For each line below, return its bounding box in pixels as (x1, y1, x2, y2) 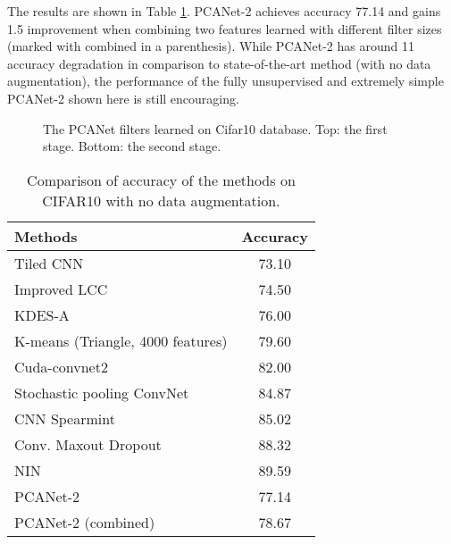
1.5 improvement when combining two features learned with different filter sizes (7, 19, 442, 38)
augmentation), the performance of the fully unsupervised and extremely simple (7, 71, 444, 90)
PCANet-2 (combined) (14, 511, 155, 532)
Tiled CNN (14, 252, 84, 273)
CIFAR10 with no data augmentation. (42, 189, 280, 211)
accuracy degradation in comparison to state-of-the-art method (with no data (7, 54, 431, 72)
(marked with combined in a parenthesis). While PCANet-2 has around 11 (7, 37, 414, 55)
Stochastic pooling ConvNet (14, 381, 189, 403)
